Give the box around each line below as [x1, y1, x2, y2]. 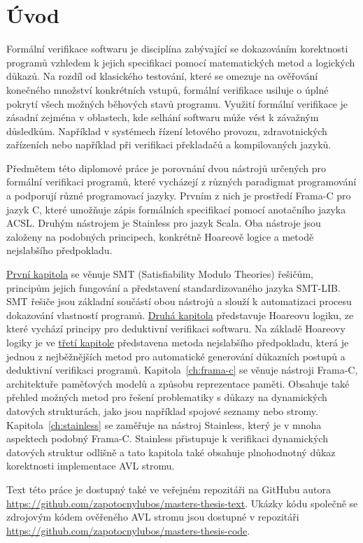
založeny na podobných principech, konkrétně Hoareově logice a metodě [6, 229, 314, 244]
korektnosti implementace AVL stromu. [6, 458, 175, 473]
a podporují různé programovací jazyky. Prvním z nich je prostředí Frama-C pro [6, 188, 351, 203]
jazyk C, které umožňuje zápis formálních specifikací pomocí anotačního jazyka [6, 202, 346, 216]
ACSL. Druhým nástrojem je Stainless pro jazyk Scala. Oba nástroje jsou [6, 216, 321, 230]
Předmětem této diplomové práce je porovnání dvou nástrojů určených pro [6, 160, 327, 175]
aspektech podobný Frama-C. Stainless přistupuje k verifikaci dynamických [6, 431, 328, 446]
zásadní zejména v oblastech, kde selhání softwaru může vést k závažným [6, 110, 319, 125]
